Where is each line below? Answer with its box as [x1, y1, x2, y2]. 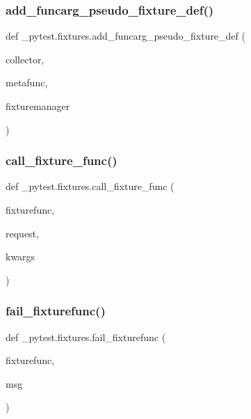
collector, [6, 52, 44, 66]
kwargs [6, 249, 35, 264]
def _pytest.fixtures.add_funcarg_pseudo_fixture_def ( [6, 29, 245, 43]
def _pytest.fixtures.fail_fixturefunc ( [6, 329, 166, 344]
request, [6, 226, 39, 240]
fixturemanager [6, 99, 70, 113]
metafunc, [6, 75, 48, 90]
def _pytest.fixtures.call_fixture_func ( [6, 179, 175, 193]
